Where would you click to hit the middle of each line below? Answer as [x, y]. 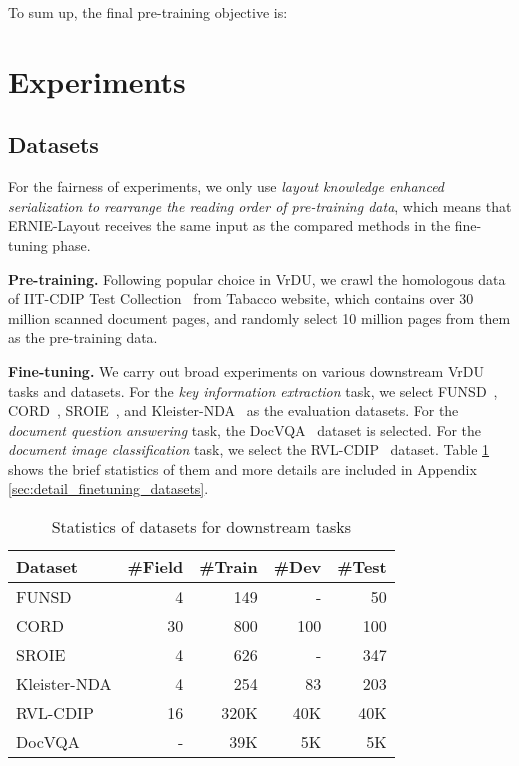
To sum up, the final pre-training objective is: [148, 12]
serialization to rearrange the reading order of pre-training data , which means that [260, 205]
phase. [71, 244]
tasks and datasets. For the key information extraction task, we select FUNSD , [253, 390]
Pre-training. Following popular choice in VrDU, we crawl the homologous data [257, 278]
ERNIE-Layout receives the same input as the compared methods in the [229, 225]
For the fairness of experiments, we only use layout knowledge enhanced [226, 186]
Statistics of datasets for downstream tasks [201, 527]
